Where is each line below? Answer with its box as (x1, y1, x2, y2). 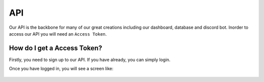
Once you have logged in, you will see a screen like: (9, 66, 113, 72)
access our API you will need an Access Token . (9, 31, 107, 37)
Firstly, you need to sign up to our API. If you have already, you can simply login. (9, 57, 171, 62)
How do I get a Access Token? (9, 44, 102, 52)
